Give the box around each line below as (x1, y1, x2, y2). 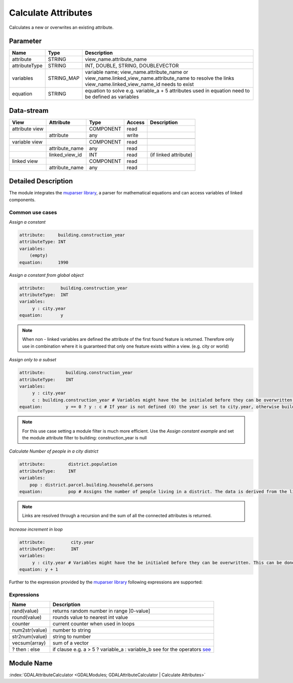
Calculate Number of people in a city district (9, 448, 99, 454)
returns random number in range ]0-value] (52, 608, 150, 615)
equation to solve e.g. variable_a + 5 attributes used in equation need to (84, 87, 250, 94)
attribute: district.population (19, 461, 117, 467)
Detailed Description (9, 177, 73, 186)
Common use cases (9, 209, 57, 216)
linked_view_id (49, 151, 83, 158)
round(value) (12, 614, 42, 621)
